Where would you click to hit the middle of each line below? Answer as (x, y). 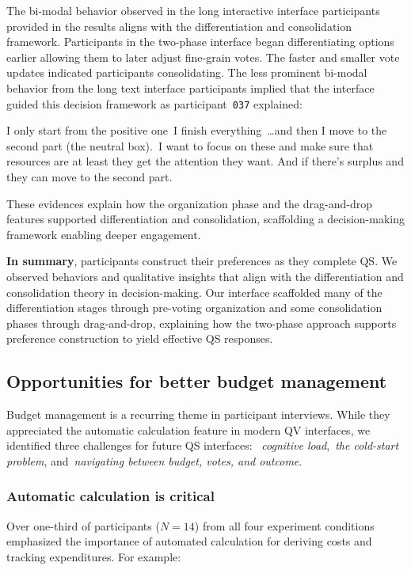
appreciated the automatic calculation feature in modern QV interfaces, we (188, 429)
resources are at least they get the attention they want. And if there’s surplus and (205, 161)
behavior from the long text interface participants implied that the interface (190, 87)
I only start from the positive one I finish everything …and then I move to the (197, 130)
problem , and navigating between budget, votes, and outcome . (154, 460)
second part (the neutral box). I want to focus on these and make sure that (190, 145)
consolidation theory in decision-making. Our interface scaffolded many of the (194, 292)
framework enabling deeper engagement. (104, 234)
